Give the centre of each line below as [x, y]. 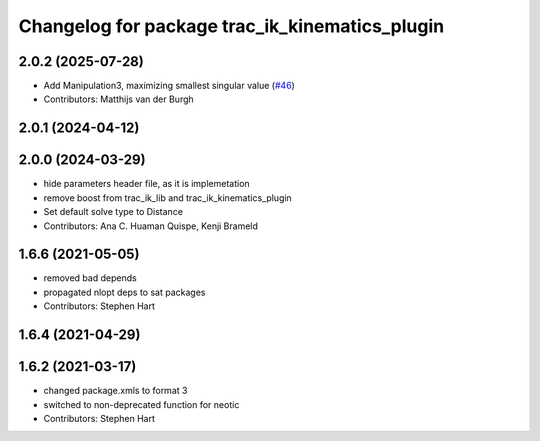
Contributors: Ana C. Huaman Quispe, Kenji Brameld [151, 226]
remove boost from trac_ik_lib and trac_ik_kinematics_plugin [167, 197]
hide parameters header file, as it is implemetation [146, 184]
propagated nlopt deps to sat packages [124, 292]
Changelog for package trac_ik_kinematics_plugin [231, 26]
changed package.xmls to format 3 [115, 391]
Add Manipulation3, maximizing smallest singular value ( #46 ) [169, 86]
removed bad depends [90, 278]
